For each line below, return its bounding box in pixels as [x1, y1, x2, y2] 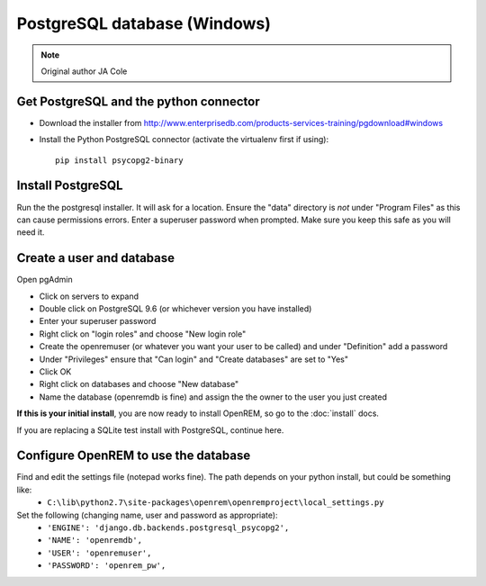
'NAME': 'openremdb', [47, 536, 143, 545]
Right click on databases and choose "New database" [39, 379, 239, 390]
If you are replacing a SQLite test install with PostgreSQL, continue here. [16, 424, 284, 436]
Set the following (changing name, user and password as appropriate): [16, 509, 278, 520]
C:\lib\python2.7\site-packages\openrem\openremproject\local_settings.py [47, 498, 384, 508]
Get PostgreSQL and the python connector [16, 94, 260, 109]
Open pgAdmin [16, 275, 73, 285]
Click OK [39, 365, 72, 377]
